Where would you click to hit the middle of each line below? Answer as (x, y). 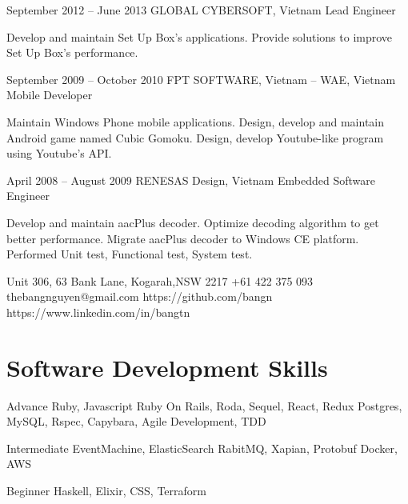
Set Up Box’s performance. (72, 52)
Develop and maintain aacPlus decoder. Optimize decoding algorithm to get (193, 222)
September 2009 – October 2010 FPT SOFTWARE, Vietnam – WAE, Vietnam (201, 79)
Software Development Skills (167, 367)
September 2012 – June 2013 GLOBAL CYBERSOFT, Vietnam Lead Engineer (201, 10)
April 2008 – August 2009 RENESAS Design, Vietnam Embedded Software (191, 180)
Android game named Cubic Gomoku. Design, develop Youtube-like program (195, 137)
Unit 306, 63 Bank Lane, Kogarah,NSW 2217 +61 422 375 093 (160, 280)
